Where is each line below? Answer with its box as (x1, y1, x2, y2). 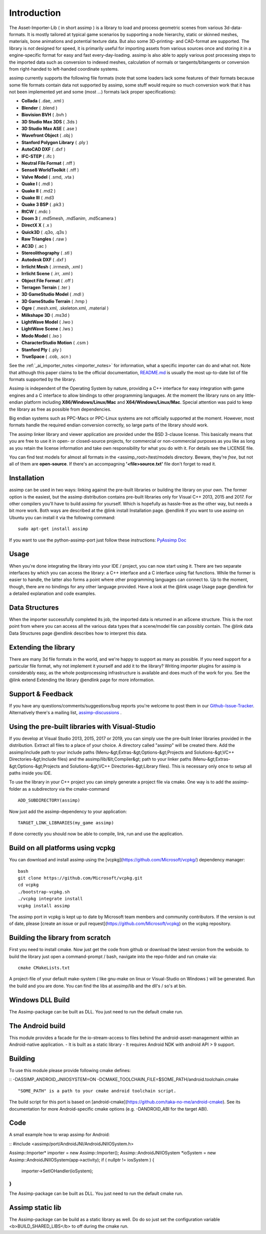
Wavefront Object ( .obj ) (21, 132, 73, 138)
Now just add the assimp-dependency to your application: (9, 809, 127, 814)
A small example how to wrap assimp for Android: (9, 1132, 110, 1138)
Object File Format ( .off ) (21, 277, 74, 283)
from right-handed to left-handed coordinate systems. (9, 66, 119, 72)
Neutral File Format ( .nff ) (21, 160, 75, 166)
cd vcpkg (18, 882, 39, 888)
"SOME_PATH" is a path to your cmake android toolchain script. (18, 1088, 177, 1093)
